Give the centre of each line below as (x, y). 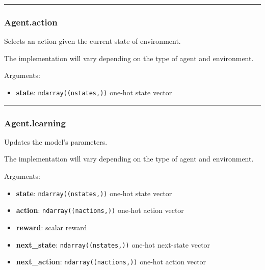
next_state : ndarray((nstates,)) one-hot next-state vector (113, 244)
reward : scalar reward (51, 227)
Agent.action (31, 22)
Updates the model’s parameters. (56, 141)
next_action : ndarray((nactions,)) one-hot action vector (111, 262)
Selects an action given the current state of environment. (92, 41)
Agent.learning (35, 123)
